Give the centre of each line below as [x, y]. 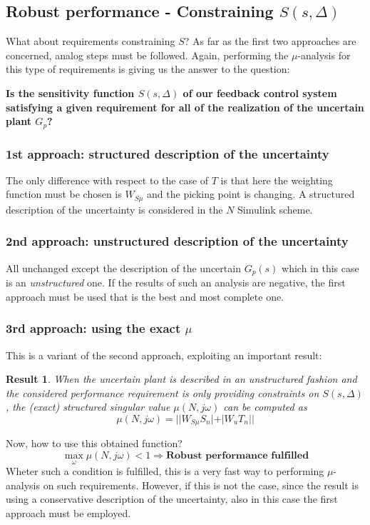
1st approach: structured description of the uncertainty [168, 153]
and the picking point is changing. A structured [251, 194]
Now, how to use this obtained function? [94, 443]
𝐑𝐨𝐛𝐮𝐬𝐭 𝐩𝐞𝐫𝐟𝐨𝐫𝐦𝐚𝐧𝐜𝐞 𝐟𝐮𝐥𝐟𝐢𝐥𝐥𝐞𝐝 [237, 455]
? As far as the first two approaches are [270, 41]
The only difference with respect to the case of [107, 180]
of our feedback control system [260, 92]
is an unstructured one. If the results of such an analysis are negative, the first [176, 282]
